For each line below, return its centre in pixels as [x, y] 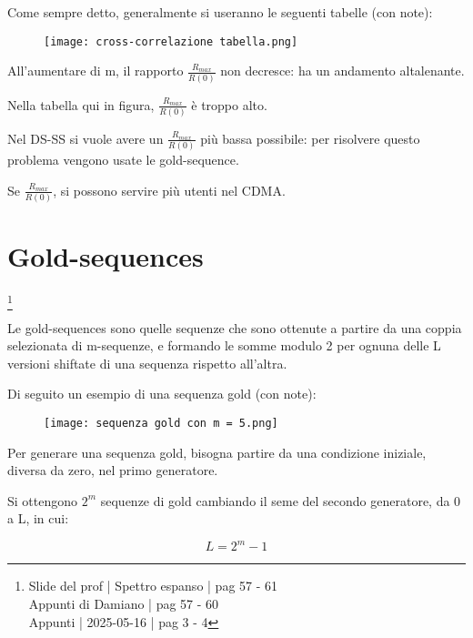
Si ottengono [43, 500]
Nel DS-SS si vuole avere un [86, 138]
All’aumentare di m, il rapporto [96, 71]
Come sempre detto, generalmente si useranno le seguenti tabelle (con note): [220, 12]
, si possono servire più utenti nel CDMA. [169, 190]
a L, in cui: [38, 518]
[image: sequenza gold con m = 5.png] [161, 423]
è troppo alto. [229, 104]
